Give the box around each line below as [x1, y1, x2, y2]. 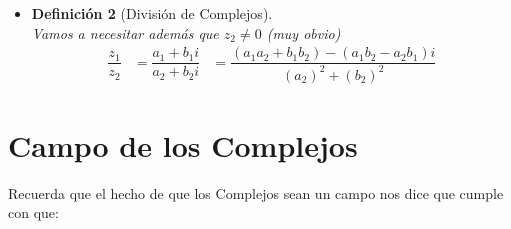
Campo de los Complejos [8, 124, 358, 165]
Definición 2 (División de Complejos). [31, 3, 273, 23]
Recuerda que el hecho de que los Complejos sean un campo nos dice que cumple [8, 182, 504, 203]
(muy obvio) [266, 22, 341, 43]
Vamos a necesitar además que [31, 22, 219, 43]
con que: [8, 202, 59, 223]
